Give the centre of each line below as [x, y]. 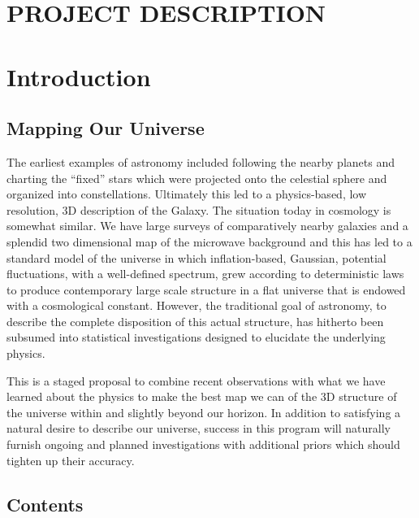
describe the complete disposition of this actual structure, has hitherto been [195, 321]
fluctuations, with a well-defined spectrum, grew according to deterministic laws [205, 274]
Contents [45, 504]
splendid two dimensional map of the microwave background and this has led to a [209, 241]
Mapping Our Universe [106, 128]
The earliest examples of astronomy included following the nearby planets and [201, 161]
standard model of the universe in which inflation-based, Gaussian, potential [197, 257]
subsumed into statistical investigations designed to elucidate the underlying [196, 337]
